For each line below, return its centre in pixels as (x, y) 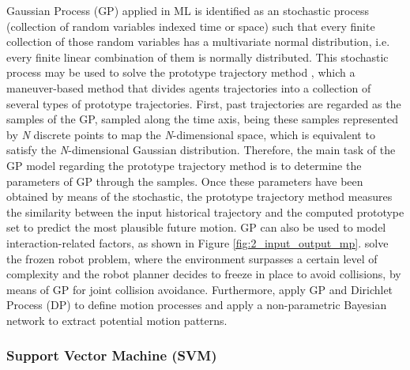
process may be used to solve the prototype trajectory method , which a (181, 72)
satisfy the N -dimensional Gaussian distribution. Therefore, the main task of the (201, 150)
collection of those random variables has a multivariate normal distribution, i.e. (198, 42)
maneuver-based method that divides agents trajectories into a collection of (189, 87)
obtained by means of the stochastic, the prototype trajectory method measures (199, 196)
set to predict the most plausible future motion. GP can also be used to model (196, 227)
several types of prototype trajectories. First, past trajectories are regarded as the (204, 103)
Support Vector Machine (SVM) (112, 355)
